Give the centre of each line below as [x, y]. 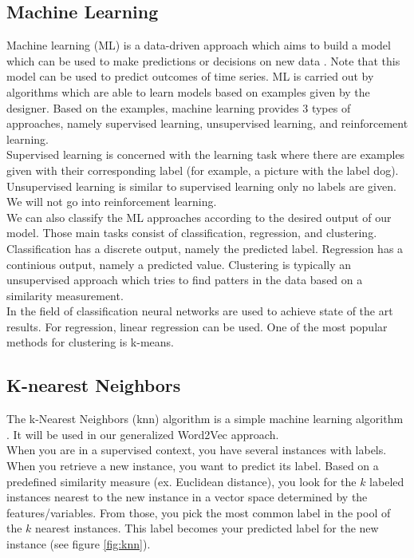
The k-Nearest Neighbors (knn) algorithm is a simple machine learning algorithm [205, 419]
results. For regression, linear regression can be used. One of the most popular [197, 326]
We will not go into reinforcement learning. [112, 202]
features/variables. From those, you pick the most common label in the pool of [199, 512]
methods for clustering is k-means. [90, 342]
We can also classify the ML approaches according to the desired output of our [199, 217]
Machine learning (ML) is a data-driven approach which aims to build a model [199, 45]
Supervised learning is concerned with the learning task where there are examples [206, 154]
